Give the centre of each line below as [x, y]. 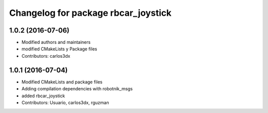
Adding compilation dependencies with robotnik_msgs [77, 89]
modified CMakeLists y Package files [59, 49]
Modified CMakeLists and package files [62, 82]
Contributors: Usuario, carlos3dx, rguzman [65, 102]
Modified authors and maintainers [56, 42]
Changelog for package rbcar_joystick [90, 13]
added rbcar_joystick [43, 96]
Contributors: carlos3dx [46, 56]
